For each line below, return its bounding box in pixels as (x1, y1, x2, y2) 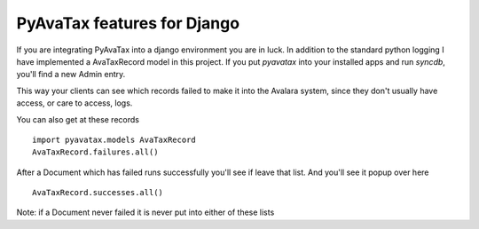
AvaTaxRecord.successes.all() (32, 187, 164, 198)
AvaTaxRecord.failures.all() (32, 147, 159, 157)
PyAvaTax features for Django (16, 13, 239, 33)
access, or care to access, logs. (16, 98, 133, 108)
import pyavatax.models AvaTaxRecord (32, 134, 197, 145)
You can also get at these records (16, 114, 139, 124)
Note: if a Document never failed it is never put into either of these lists (16, 207, 275, 217)
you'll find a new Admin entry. (16, 69, 126, 80)
